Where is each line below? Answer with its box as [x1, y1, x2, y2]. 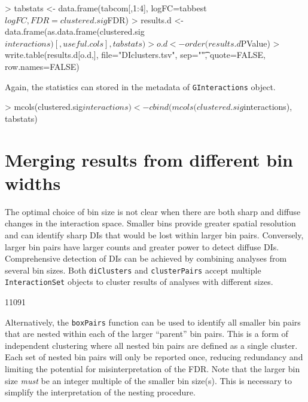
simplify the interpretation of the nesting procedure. [5, 386, 196, 398]
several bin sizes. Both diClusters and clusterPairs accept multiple [5, 263, 261, 276]
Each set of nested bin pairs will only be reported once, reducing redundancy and [5, 351, 303, 363]
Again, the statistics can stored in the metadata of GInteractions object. [5, 80, 276, 93]
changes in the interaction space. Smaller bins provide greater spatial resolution [5, 217, 296, 229]
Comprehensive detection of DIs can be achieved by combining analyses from [5, 252, 287, 265]
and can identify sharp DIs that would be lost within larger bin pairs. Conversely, [5, 228, 304, 241]
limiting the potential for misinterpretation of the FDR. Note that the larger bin [5, 363, 300, 375]
